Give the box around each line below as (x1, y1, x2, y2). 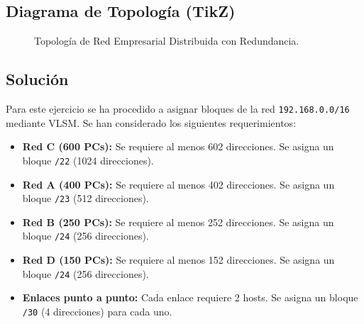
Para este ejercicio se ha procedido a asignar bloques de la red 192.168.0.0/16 (6, 101, 350, 116)
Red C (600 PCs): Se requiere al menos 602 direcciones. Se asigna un (22, 139, 334, 154)
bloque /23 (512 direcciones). (22, 191, 149, 206)
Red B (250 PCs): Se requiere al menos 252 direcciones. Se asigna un (22, 214, 334, 229)
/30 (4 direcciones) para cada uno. (22, 303, 172, 318)
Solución (6, 68, 69, 90)
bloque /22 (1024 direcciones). (22, 152, 154, 167)
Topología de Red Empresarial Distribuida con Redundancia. (34, 33, 299, 48)
